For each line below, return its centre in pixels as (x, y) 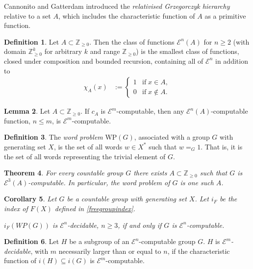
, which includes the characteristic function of (126, 15)
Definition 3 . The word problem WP (61, 137)
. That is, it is (222, 146)
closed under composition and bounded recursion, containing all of (104, 61)
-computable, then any (150, 111)
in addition (232, 61)
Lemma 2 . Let (27, 111)
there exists (150, 173)
